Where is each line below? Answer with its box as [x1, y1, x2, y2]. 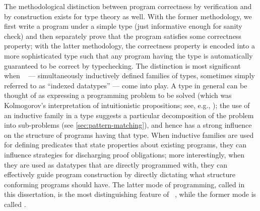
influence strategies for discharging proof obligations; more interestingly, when [4, 149, 245, 160]
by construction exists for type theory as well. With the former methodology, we [4, 11, 252, 21]
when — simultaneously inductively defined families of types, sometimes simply [4, 70, 255, 81]
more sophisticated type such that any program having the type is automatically [4, 50, 253, 61]
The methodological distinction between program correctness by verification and [4, 1, 252, 11]
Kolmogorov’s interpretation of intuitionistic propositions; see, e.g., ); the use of [4, 99, 250, 110]
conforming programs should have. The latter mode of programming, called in [4, 179, 245, 189]
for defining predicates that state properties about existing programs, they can [4, 139, 246, 150]
